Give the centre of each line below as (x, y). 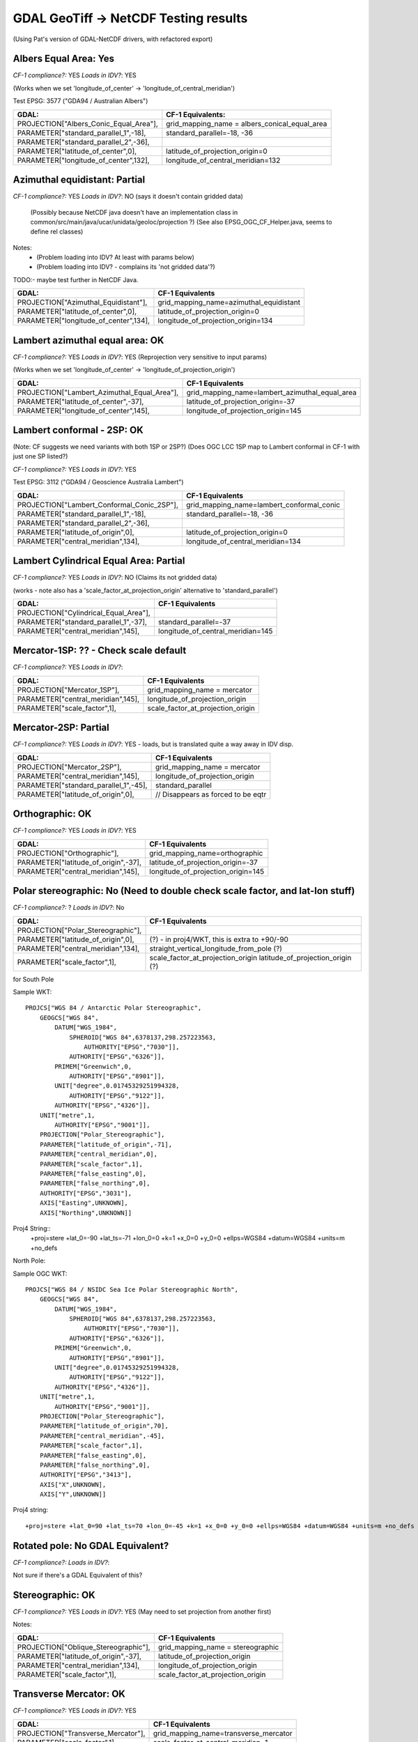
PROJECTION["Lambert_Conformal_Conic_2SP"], (98, 504)
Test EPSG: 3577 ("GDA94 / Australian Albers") (80, 101)
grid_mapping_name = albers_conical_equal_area (247, 123)
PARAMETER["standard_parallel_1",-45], (82, 785)
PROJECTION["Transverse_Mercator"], (81, 1733)
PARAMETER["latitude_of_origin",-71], (106, 1144)
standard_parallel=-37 (194, 622)
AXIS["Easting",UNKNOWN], (84, 1203)
